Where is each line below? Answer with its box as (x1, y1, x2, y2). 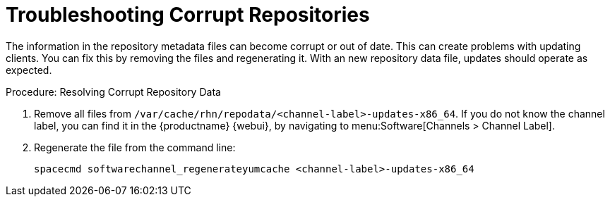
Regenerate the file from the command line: (34, 141, 236, 153)
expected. (6, 63, 52, 76)
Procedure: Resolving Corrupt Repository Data (6, 85, 221, 98)
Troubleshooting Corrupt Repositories (6, 3, 370, 27)
